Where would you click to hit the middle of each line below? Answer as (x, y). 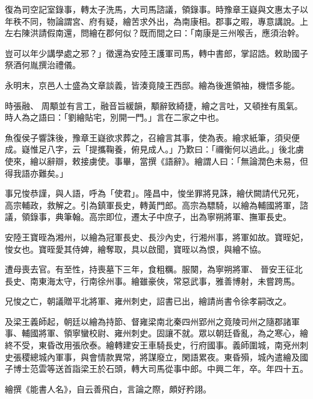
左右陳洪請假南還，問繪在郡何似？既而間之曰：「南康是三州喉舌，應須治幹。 (154, 33)
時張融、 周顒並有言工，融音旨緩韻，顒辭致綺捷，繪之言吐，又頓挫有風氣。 (154, 105)
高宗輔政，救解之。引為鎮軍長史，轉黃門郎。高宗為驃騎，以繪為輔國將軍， (152, 205)
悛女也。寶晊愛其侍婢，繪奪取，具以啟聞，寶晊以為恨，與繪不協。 (135, 249)
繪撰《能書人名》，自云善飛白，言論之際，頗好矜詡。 (108, 388)
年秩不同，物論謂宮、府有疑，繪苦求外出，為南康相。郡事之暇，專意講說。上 (156, 21)
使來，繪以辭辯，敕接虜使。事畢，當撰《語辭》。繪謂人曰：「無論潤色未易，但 (156, 161)
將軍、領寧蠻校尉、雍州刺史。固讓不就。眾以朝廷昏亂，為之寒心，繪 (173, 333)
